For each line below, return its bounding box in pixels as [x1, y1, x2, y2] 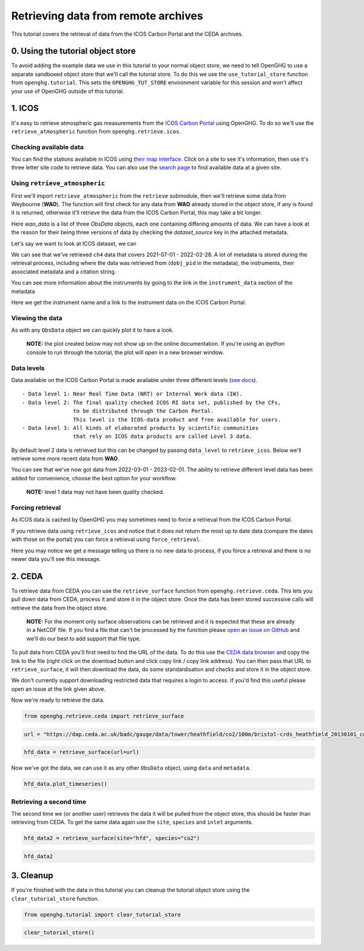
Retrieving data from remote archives [11, 9, 203, 22]
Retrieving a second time [11, 798, 86, 806]
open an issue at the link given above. [11, 685, 106, 693]
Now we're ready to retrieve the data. [11, 696, 105, 704]
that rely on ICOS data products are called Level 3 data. [73, 433, 252, 440]
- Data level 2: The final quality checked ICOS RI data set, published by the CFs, [22, 399, 281, 406]
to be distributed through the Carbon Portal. [73, 408, 214, 415]
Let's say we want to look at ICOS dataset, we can [11, 240, 136, 247]
